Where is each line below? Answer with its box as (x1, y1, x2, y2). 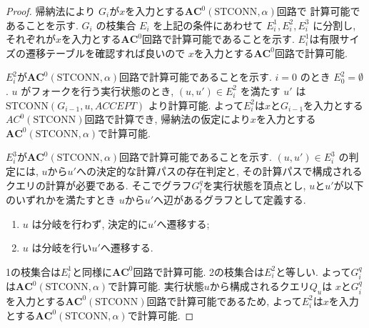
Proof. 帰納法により (6, 4, 96, 18)
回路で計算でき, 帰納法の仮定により (84, 111, 251, 126)
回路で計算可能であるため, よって (146, 293, 302, 308)
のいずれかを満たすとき (6, 192, 116, 207)
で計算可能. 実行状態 (108, 279, 204, 294)
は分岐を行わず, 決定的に (31, 216, 148, 231)
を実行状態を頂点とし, (203, 177, 306, 192)
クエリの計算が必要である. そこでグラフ (6, 177, 192, 192)
